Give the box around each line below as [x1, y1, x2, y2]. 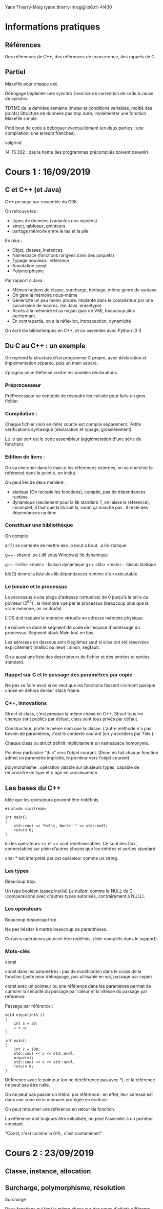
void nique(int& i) [5, 1013, 45, 1018]
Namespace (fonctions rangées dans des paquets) [12, 252, 115, 258]
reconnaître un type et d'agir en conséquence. [5, 770, 99, 776]
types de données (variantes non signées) [12, 217, 98, 223]
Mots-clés [5, 948, 30, 954]
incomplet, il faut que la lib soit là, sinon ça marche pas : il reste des [12, 504, 148, 510]
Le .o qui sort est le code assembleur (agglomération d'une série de [5, 436, 142, 442]
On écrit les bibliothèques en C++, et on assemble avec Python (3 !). [5, 328, 143, 333]
